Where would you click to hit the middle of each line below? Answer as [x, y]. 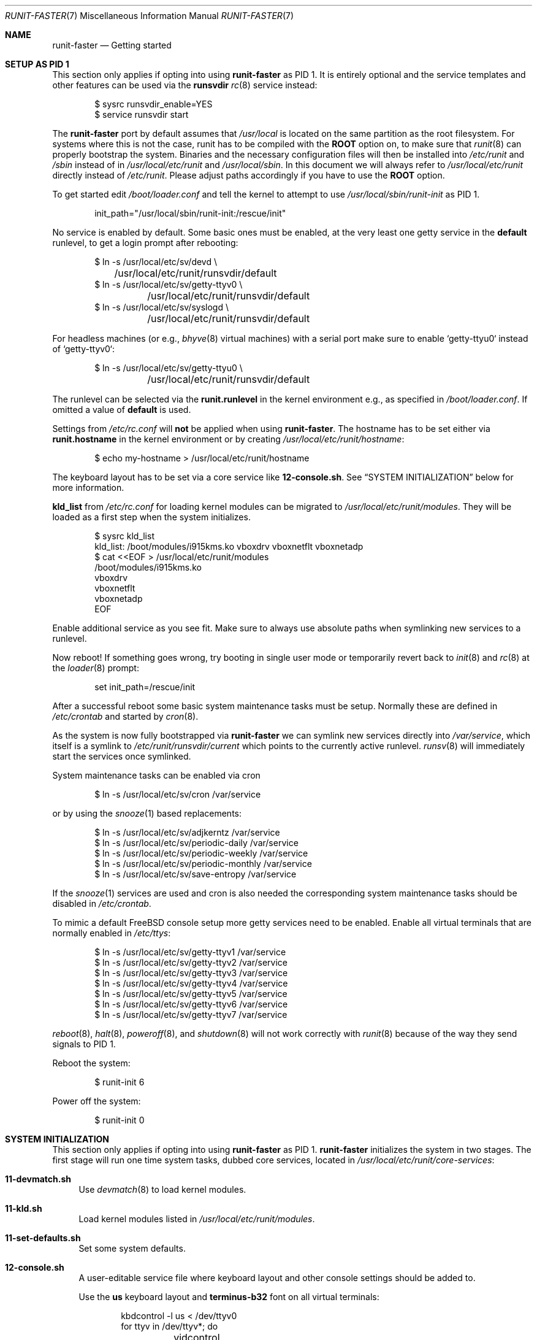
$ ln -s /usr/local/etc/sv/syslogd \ [162, 307]
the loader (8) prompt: [96, 668]
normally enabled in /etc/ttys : [112, 933]
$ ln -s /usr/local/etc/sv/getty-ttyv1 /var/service [190, 952]
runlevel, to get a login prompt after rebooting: [145, 243]
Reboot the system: [91, 1063]
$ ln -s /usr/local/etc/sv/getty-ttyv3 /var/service [191, 973]
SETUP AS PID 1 [37, 64]
